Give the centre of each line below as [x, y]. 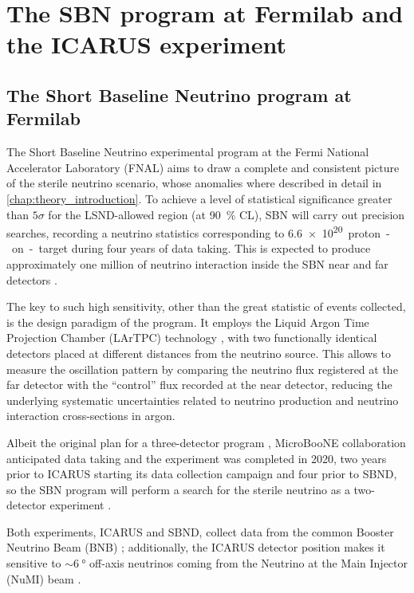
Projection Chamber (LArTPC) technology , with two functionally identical [192, 338]
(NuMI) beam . [44, 578]
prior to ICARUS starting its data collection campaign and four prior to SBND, [202, 474]
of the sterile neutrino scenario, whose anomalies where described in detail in [194, 183]
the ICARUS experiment [146, 44]
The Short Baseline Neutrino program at [179, 94]
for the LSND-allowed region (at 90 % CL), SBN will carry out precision [227, 214]
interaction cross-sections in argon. [91, 416]
